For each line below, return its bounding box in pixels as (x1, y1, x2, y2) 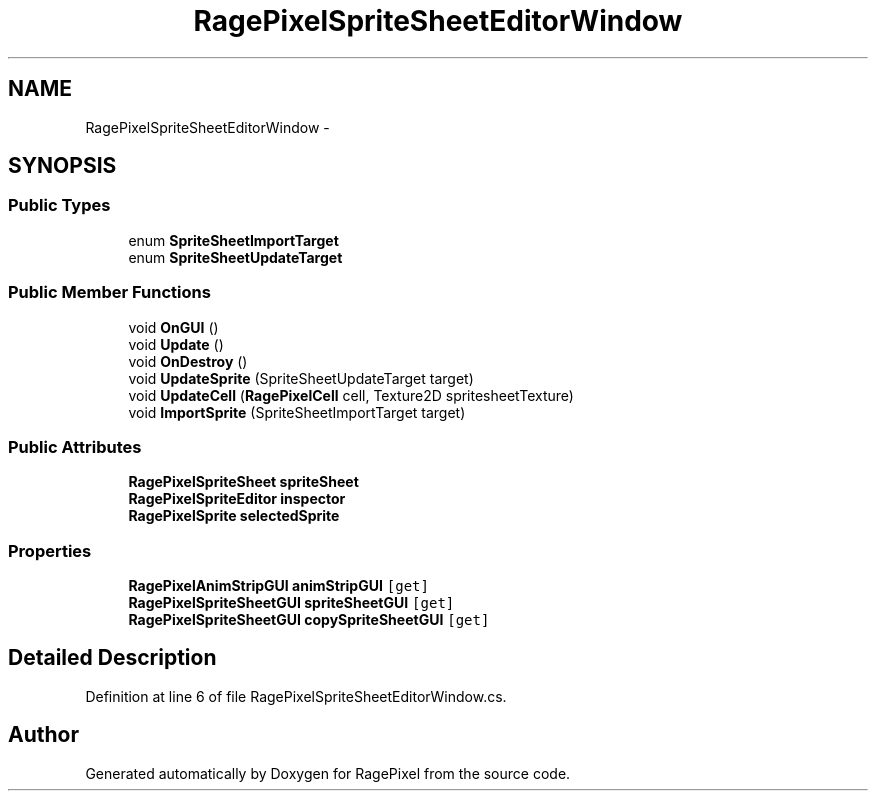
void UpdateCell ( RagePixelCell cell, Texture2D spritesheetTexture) (128, 386, 574, 404)
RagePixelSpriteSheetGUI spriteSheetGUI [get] (128, 594, 455, 612)
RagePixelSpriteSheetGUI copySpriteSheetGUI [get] (128, 611, 490, 629)
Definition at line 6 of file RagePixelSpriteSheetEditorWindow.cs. (85, 687, 507, 705)
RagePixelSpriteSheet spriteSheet (128, 473, 359, 491)
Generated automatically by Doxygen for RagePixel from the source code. (85, 764, 571, 782)
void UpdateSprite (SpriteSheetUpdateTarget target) (128, 369, 474, 387)
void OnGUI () (128, 318, 219, 336)
